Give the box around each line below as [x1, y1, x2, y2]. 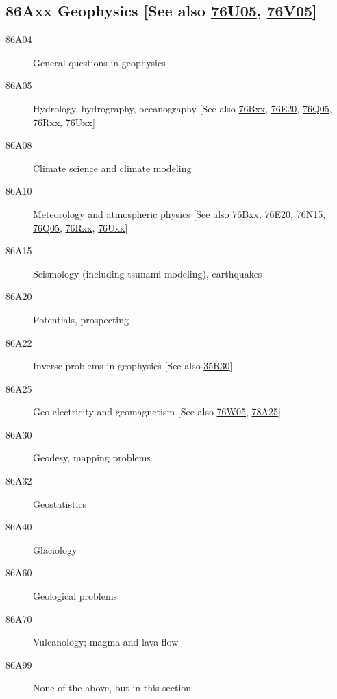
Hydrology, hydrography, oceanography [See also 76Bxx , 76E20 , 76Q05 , [33, 101, 332, 115]
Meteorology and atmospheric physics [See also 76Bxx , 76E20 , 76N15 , [33, 206, 326, 221]
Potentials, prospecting [33, 312, 129, 326]
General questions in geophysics [33, 55, 166, 69]
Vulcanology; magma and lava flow [33, 635, 179, 649]
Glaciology [33, 542, 77, 556]
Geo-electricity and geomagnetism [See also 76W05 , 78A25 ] [33, 404, 281, 419]
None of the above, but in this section [33, 680, 192, 695]
